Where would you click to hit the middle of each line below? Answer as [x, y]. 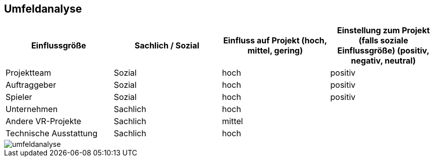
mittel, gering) [275, 51]
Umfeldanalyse [43, 9]
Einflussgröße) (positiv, [383, 51]
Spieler [19, 97]
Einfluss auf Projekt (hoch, [275, 41]
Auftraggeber [31, 85]
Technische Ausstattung [52, 133]
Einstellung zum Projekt [383, 31]
